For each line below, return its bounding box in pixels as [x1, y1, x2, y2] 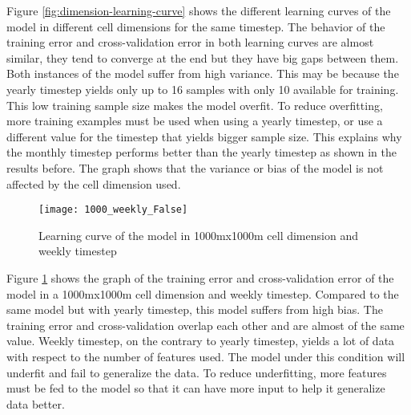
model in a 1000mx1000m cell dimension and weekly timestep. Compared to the [6, 285, 399, 302]
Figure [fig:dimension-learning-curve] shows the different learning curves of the [6, 2, 391, 18]
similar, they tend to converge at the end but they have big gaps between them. [6, 49, 399, 66]
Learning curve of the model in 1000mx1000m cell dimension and [38, 226, 358, 243]
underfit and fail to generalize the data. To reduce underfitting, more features [6, 364, 387, 380]
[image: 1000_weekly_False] [38, 204, 188, 216]
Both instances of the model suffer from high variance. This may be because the [6, 65, 399, 82]
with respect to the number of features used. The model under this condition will [6, 348, 405, 364]
